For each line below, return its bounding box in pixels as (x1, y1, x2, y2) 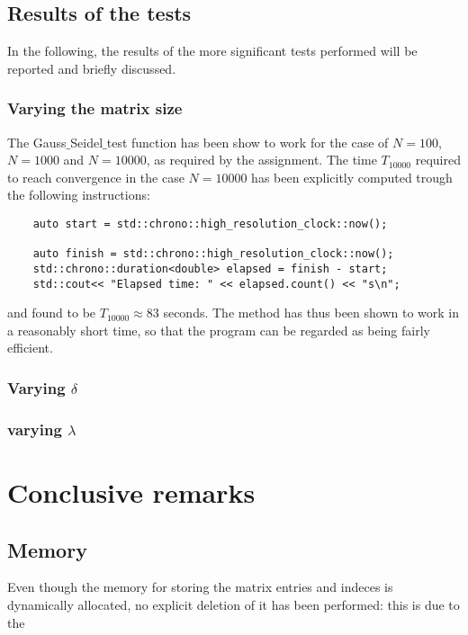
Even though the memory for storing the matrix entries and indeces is (7, 577, 393, 596)
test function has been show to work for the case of (106, 132, 389, 151)
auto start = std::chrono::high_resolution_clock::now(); (32, 217, 388, 230)
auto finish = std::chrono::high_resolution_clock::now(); (32, 247, 394, 261)
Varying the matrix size (7, 97, 183, 120)
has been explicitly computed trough (251, 167, 453, 186)
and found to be (7, 303, 96, 322)
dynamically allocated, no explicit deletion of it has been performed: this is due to (7, 595, 460, 613)
